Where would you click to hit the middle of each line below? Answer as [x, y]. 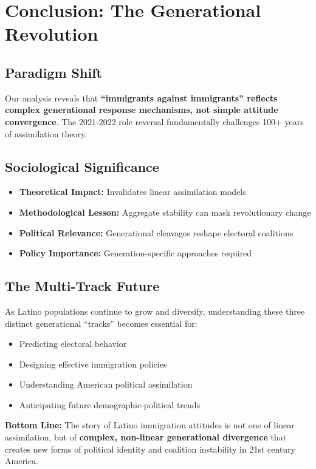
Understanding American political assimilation [106, 384]
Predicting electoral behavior [73, 344]
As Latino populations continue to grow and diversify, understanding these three [155, 311]
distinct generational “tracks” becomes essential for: [101, 323]
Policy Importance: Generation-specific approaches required [136, 253]
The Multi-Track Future [82, 286]
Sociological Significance [82, 166]
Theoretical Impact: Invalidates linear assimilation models [132, 192]
